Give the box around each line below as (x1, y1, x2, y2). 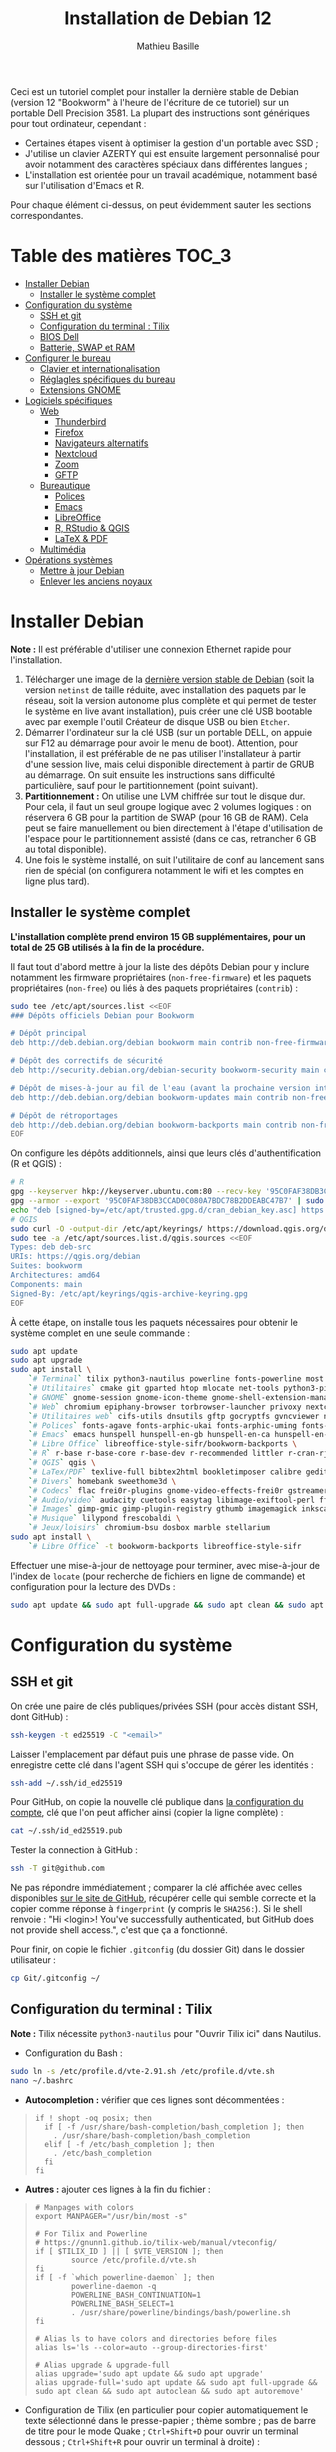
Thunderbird (54, 415, 107, 427)
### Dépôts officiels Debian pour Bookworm (10, 1010, 195, 1021)
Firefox (54, 426, 84, 438)
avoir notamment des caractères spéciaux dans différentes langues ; (24, 158, 308, 170)
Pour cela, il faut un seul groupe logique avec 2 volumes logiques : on (24, 800, 312, 812)
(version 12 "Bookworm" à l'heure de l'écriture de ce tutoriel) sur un (10, 96, 290, 108)
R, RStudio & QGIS (54, 522, 130, 534)
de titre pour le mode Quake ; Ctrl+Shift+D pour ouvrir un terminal (24, 2425, 299, 2437)
